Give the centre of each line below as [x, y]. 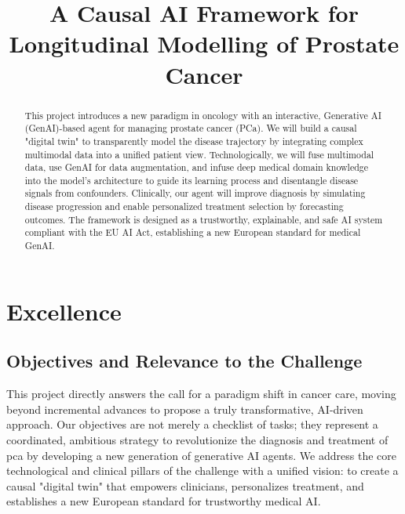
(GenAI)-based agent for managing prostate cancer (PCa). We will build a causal [191, 128]
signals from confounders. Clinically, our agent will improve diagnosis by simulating [195, 193]
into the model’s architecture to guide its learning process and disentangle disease [192, 180]
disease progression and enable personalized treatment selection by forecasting [184, 206]
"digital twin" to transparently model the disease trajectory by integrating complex [194, 141]
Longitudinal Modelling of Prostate [204, 43]
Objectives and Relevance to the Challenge [184, 361]
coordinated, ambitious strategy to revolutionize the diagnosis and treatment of [197, 439]
